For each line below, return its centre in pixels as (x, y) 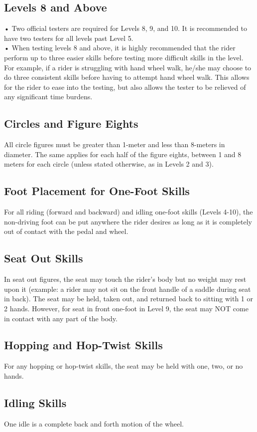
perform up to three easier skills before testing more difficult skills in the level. (124, 57)
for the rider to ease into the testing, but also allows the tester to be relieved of (125, 87)
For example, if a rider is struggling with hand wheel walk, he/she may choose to (128, 67)
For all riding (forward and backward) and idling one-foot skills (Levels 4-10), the (128, 212)
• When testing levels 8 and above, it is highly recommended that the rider (120, 48)
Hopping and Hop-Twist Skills (83, 345)
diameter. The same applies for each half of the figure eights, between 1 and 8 (123, 154)
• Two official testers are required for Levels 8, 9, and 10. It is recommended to (126, 28)
